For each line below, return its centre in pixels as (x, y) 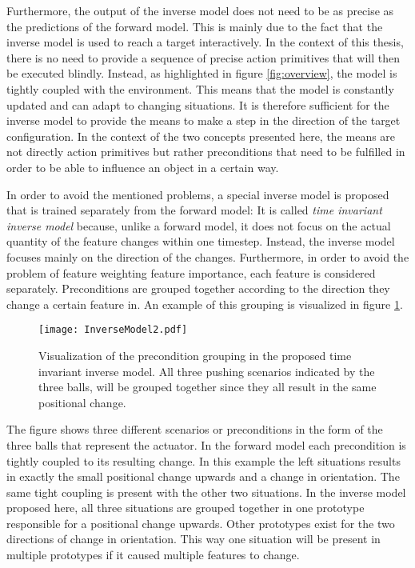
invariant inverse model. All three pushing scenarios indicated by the (207, 371)
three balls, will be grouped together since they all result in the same (207, 387)
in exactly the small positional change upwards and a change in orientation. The (203, 476)
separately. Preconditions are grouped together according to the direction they (198, 288)
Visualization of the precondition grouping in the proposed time (195, 355)
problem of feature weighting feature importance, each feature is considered (191, 272)
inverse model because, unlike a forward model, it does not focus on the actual (199, 225)
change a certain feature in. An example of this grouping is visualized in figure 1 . (205, 304)
